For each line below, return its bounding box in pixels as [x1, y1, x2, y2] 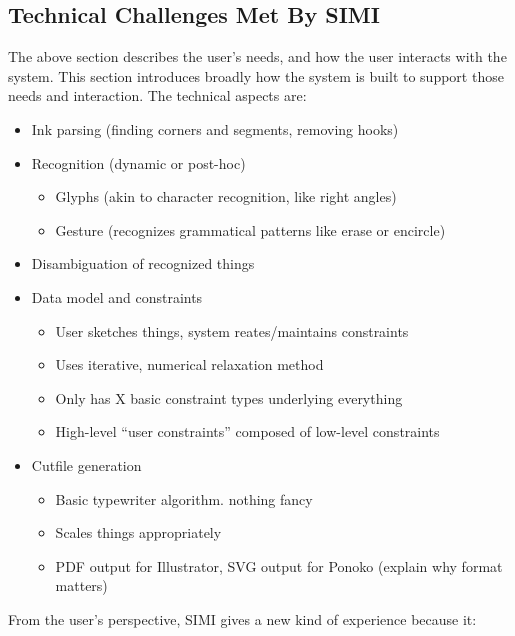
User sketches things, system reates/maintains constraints [55, 320, 409, 341]
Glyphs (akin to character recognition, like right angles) [55, 186, 397, 207]
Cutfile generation [31, 454, 142, 475]
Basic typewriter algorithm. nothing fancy [55, 488, 313, 509]
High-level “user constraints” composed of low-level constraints [55, 421, 440, 442]
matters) [55, 575, 108, 596]
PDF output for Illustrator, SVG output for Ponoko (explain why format [55, 555, 503, 576]
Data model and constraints [31, 286, 203, 307]
